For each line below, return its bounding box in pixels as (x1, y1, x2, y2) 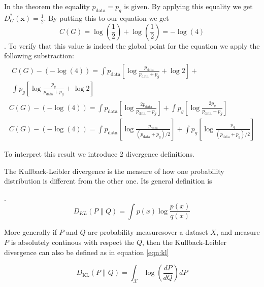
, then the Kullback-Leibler (142, 237, 226, 247)
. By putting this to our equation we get (44, 12, 169, 23)
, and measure (216, 227, 260, 237)
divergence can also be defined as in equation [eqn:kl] (4, 246, 169, 257)
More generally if (4, 227, 57, 237)
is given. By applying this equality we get (124, 1, 253, 11)
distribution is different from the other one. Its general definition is (4, 175, 212, 186)
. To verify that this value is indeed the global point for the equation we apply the (4, 40, 260, 51)
